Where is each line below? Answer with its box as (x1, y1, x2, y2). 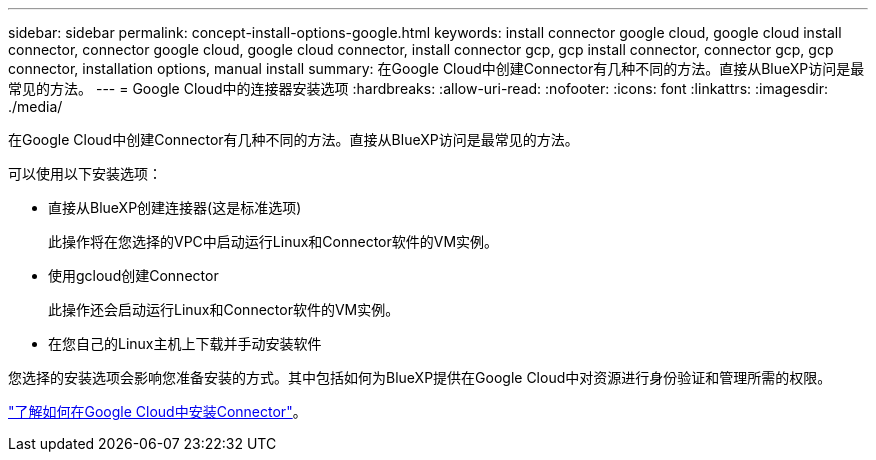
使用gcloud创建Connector (48, 267, 219, 284)
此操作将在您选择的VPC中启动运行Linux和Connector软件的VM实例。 (48, 233, 499, 250)
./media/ (8, 98, 63, 115)
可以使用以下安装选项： (8, 165, 162, 182)
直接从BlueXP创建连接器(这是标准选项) (48, 199, 302, 216)
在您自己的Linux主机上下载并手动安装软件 (48, 335, 322, 352)
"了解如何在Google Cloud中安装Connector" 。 (8, 403, 307, 420)
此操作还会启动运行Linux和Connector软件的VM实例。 (48, 301, 400, 318)
